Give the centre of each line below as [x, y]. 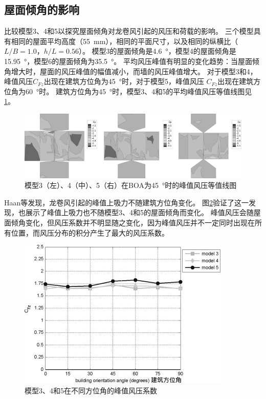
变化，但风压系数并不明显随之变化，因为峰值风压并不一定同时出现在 [140, 223]
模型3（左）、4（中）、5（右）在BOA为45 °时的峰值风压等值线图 [131, 185]
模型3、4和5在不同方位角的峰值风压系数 [91, 390]
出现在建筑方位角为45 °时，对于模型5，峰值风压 [124, 81]
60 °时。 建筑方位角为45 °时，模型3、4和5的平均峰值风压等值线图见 [139, 91]
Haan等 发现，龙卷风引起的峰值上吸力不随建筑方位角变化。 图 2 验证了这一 [126, 202]
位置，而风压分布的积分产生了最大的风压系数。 [90, 232]
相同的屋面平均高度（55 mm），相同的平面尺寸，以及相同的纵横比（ [125, 41]
